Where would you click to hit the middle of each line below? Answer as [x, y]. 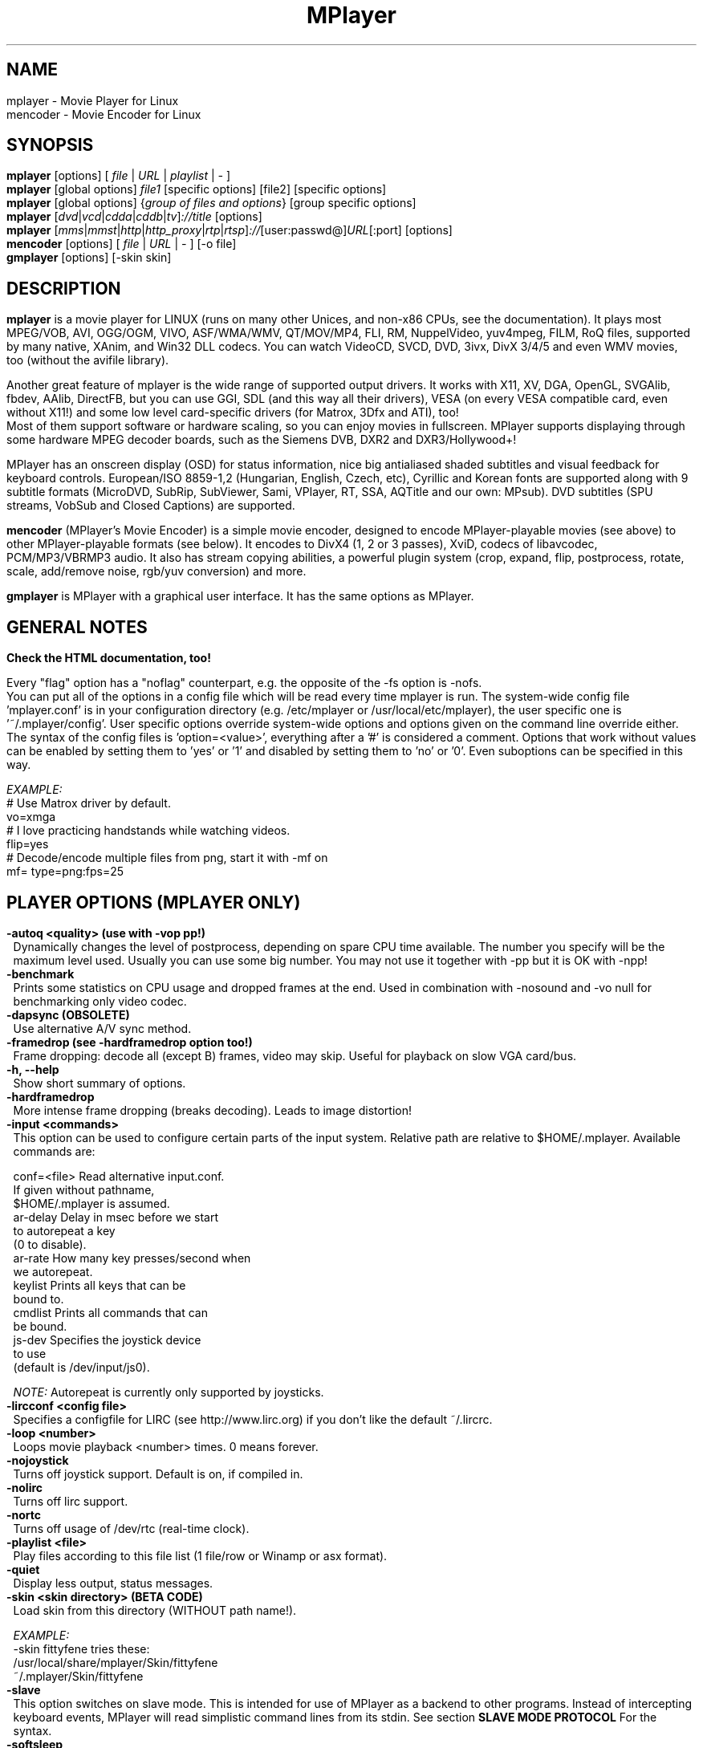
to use [30, 1353]
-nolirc [25, 1487]
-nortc [24, 1514]
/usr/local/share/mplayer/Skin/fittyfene [116, 1662]
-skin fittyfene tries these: [81, 1648]
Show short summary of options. [100, 1083]
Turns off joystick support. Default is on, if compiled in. [158, 1474]
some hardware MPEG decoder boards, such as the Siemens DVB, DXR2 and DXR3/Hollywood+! [262, 440]
